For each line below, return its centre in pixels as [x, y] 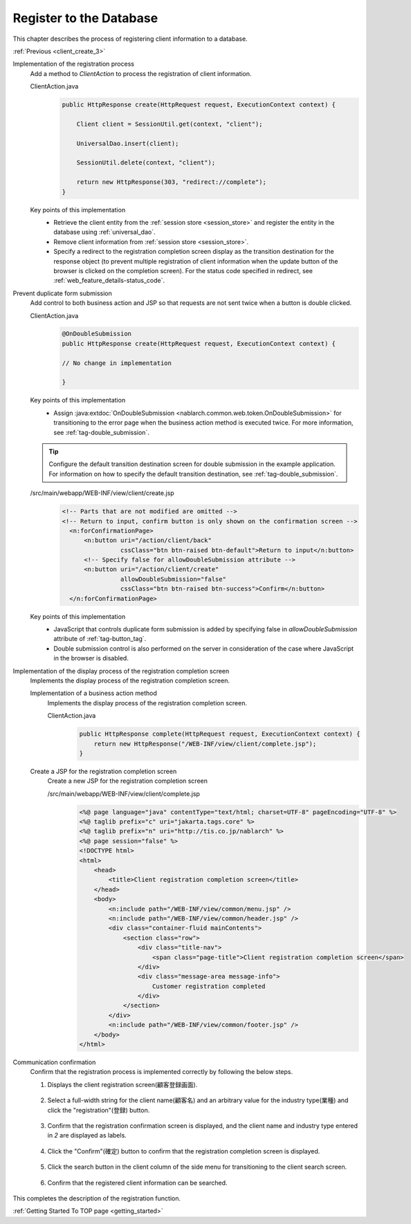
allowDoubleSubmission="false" [173, 579]
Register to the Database [85, 18]
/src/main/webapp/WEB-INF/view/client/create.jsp [102, 493]
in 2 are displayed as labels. [87, 1135]
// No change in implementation [117, 363]
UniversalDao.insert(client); [128, 143]
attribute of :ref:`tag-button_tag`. [100, 639]
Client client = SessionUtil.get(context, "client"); [170, 124]
